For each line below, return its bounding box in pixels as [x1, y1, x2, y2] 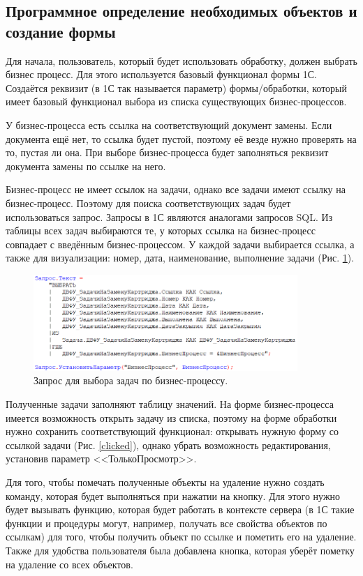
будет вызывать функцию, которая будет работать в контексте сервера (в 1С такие [6, 502, 355, 517]
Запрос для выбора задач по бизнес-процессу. [34, 373, 228, 388]
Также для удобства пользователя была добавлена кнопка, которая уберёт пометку [6, 543, 355, 557]
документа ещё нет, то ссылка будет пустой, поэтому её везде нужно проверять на [6, 131, 357, 146]
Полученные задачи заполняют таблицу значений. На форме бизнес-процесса [6, 397, 334, 411]
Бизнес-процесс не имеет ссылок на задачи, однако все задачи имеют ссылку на [6, 182, 346, 197]
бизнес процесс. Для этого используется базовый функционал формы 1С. [6, 67, 317, 82]
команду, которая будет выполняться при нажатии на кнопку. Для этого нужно [6, 488, 341, 503]
